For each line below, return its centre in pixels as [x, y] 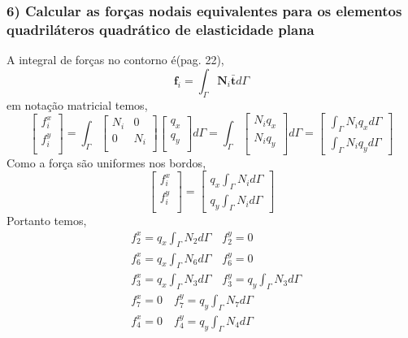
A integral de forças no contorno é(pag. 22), [115, 60]
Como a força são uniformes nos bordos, [106, 162]
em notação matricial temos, [77, 104]
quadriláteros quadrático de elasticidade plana [161, 29]
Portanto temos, [47, 221]
